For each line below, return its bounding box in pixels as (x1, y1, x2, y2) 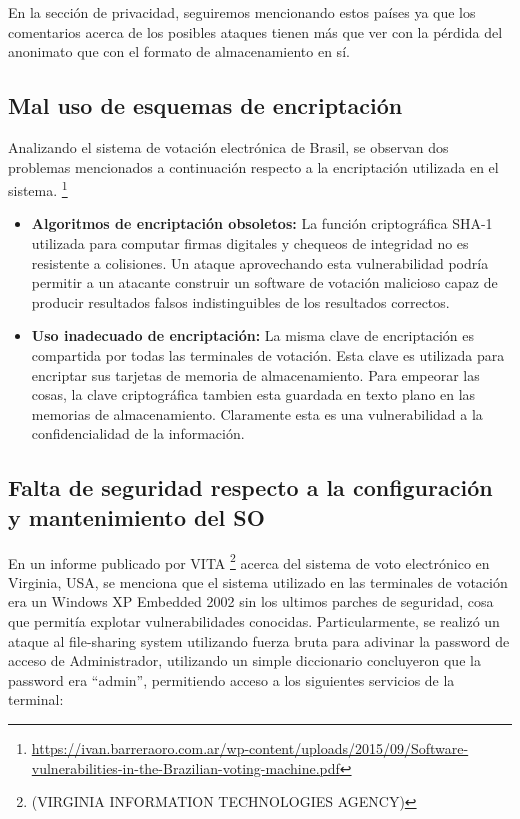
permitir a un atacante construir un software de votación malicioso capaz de (31, 272, 498, 293)
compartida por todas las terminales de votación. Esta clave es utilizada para (31, 344, 505, 365)
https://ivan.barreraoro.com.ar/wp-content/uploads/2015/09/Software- (31, 737, 469, 758)
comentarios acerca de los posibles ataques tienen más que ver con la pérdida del (8, 21, 503, 42)
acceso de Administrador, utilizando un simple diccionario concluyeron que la (8, 650, 481, 671)
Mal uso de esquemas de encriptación (8, 90, 403, 121)
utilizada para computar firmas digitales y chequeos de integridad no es (31, 233, 469, 254)
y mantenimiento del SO (8, 501, 265, 532)
